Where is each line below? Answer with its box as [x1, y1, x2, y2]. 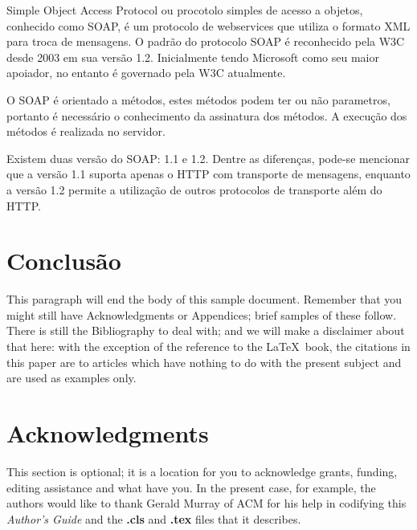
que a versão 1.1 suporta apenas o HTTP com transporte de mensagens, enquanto [6, 165, 411, 182]
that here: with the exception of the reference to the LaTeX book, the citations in [6, 338, 411, 355]
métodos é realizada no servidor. [6, 123, 166, 140]
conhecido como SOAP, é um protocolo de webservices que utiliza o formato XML [6, 17, 411, 34]
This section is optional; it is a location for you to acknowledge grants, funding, [6, 463, 398, 479]
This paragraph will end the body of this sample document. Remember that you [6, 291, 403, 308]
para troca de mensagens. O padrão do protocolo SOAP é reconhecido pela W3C [6, 33, 405, 50]
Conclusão [6, 244, 121, 277]
